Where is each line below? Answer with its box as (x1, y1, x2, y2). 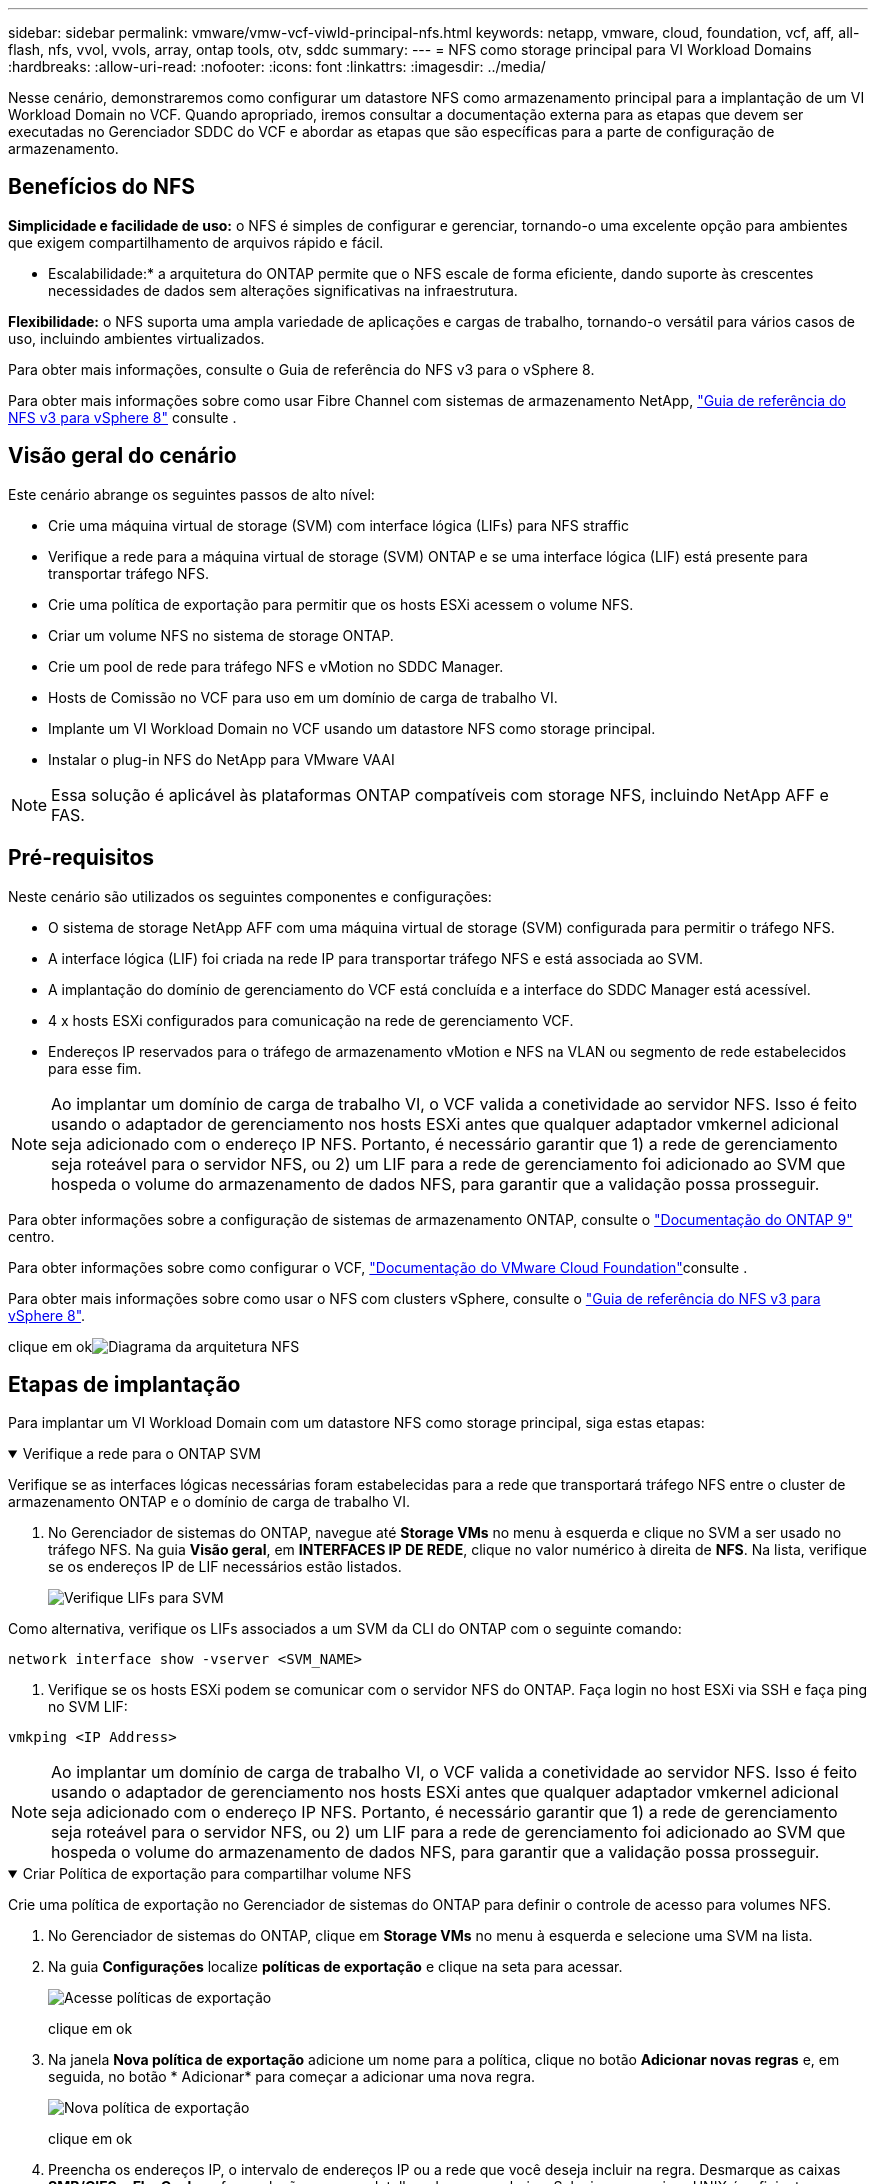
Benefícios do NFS (8, 174, 196, 200)
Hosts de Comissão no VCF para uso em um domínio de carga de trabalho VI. (48, 688, 558, 706)
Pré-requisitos (8, 845, 155, 871)
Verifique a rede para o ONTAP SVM (22, 1445, 261, 1463)
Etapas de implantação (8, 1371, 241, 1397)
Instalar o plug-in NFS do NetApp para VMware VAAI (48, 750, 395, 768)
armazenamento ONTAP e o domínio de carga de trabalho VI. (8, 1493, 410, 1511)
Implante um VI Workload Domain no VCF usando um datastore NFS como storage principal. (48, 719, 656, 737)
